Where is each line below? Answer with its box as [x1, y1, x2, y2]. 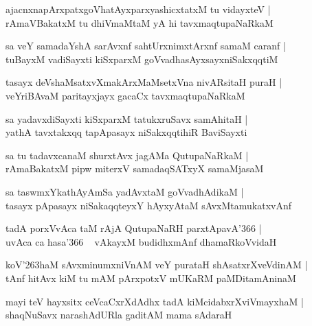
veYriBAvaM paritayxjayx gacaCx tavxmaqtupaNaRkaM [5, 88, 245, 102]
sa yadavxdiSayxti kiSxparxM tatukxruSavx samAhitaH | [5, 111, 248, 126]
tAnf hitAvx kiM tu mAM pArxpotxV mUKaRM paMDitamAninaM [5, 270, 296, 285]
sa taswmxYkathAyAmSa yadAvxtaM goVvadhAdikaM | [5, 184, 244, 198]
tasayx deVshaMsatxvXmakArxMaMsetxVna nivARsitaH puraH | [5, 75, 282, 89]
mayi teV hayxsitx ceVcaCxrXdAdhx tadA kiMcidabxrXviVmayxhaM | [5, 294, 304, 308]
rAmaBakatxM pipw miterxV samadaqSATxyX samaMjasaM [5, 161, 264, 176]
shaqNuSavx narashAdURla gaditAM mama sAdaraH [5, 307, 232, 322]
